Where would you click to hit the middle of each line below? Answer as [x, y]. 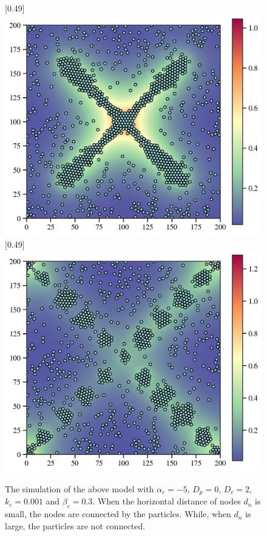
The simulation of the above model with [79, 488]
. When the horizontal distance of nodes [167, 501]
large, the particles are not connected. [75, 525]
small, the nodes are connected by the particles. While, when [118, 514]
